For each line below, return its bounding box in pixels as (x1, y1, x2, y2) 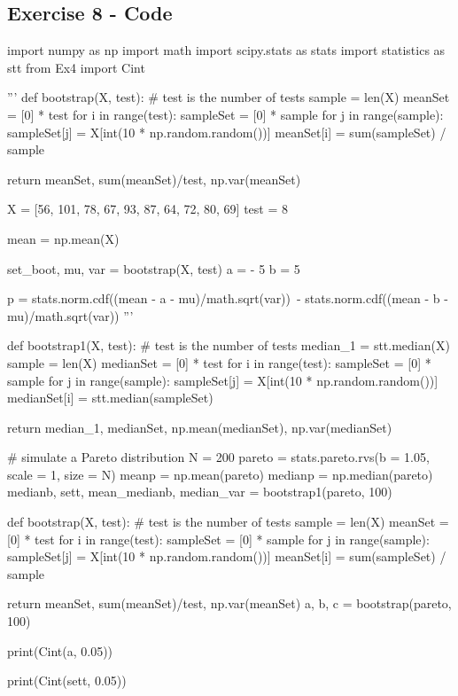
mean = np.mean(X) (7, 229, 120, 247)
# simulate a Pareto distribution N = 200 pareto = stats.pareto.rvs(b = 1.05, (7, 448, 430, 466)
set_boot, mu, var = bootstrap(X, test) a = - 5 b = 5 (7, 259, 300, 278)
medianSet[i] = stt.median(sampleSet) (7, 388, 213, 407)
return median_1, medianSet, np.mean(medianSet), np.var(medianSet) (7, 418, 392, 436)
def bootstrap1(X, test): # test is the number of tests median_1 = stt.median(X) (7, 336, 450, 355)
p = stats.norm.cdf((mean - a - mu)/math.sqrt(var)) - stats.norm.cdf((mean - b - (7, 289, 448, 308)
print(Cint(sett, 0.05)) (7, 671, 127, 690)
